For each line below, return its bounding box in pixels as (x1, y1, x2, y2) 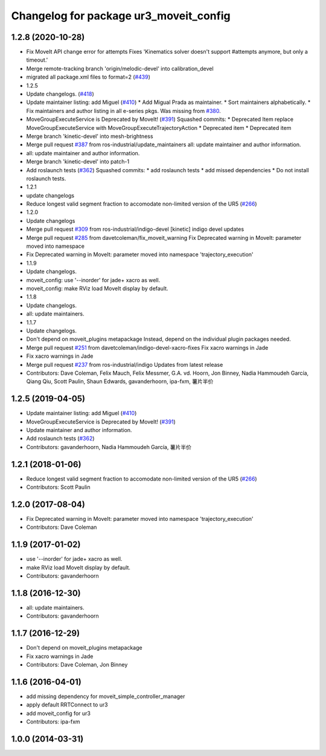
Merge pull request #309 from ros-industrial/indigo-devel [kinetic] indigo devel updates (26, 225, 245, 233)
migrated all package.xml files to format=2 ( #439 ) (26, 73, 150, 81)
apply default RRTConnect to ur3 (26, 701, 108, 708)
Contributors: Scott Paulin (26, 483, 91, 491)
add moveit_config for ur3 (26, 709, 91, 717)
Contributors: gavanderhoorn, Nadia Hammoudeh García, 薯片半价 (26, 443, 191, 450)
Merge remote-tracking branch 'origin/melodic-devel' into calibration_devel (26, 65, 214, 72)
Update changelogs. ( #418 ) (26, 91, 95, 98)
